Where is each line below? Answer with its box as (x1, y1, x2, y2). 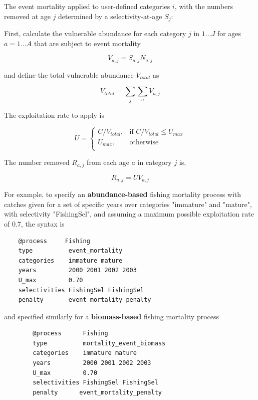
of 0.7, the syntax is (4, 218, 65, 229)
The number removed (4, 157, 70, 167)
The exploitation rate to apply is (4, 109, 105, 120)
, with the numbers (174, 1, 233, 11)
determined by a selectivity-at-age (58, 11, 162, 21)
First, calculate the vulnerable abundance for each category (4, 28, 186, 39)
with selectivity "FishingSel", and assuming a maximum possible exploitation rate (4, 209, 254, 219)
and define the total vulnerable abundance (4, 69, 134, 80)
